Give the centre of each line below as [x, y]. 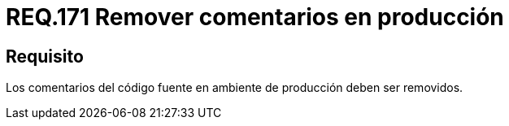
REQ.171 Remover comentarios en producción [255, 17]
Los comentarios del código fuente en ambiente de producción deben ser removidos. [235, 88]
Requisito [45, 56]
